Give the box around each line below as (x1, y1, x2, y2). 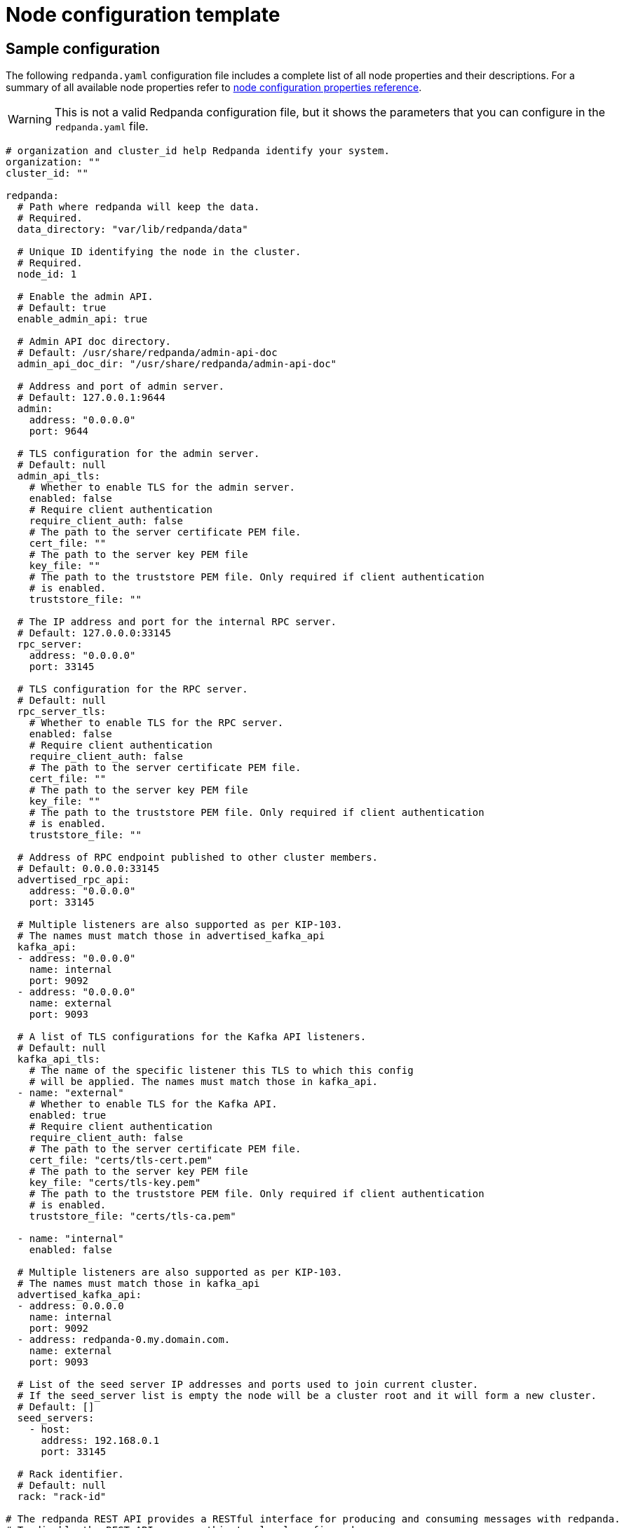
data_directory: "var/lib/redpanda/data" (17, 224, 248, 236)
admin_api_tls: (17, 470, 100, 482)
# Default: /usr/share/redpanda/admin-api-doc (17, 347, 278, 359)
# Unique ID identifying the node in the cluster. (17, 246, 301, 258)
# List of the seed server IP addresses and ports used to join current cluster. (17, 1379, 479, 1391)
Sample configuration (6, 39, 161, 57)
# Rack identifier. (17, 1468, 124, 1480)
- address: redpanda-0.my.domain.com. (17, 1334, 231, 1346)
